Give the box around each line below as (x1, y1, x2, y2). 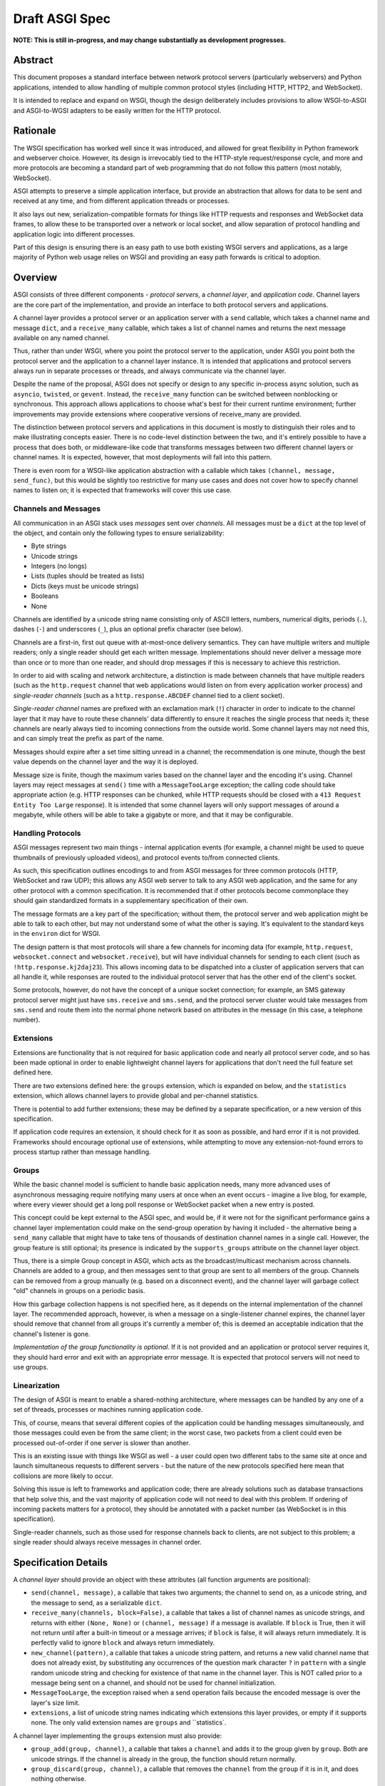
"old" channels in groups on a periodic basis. (13, 1287, 145, 1295)
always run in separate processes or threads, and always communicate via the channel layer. (13, 366, 287, 375)
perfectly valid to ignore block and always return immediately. (31, 1638, 215, 1647)
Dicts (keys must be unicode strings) (31, 582, 139, 590)
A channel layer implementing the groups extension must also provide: (13, 1731, 222, 1740)
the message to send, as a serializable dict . (31, 1598, 163, 1607)
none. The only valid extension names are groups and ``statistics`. (31, 1718, 227, 1727)
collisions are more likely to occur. (13, 1472, 113, 1480)
